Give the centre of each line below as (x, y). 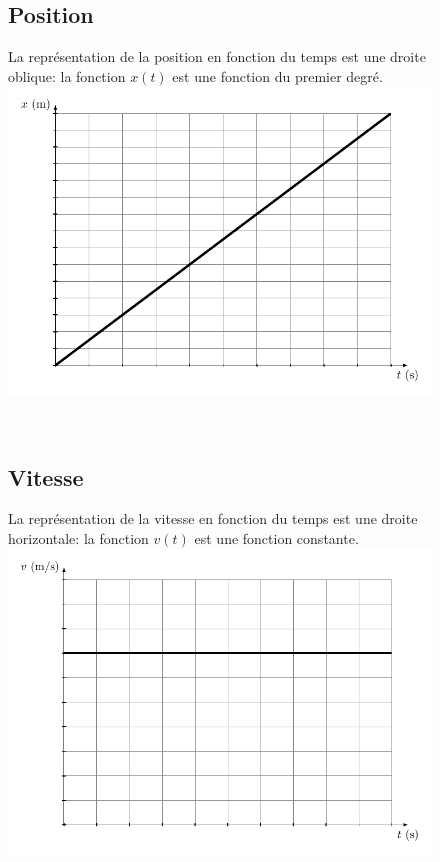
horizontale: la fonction (78, 537)
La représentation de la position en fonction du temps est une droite (217, 56)
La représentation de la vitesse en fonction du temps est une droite (213, 518)
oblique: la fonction (67, 75)
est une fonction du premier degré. (277, 75)
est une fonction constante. (276, 537)
